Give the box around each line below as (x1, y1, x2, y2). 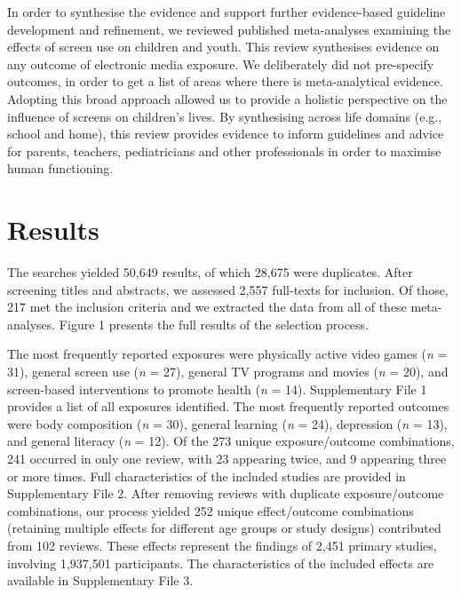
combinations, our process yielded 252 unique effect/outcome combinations (7, 501, 414, 520)
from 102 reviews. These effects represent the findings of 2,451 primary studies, (7, 535, 437, 554)
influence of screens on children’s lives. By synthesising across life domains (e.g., (7, 107, 442, 125)
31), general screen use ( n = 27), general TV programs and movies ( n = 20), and (7, 362, 449, 381)
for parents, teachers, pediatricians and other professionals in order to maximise (7, 141, 441, 160)
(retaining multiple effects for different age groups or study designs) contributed (7, 519, 441, 537)
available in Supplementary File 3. (7, 571, 194, 590)
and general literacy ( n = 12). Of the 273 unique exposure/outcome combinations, (7, 432, 455, 450)
